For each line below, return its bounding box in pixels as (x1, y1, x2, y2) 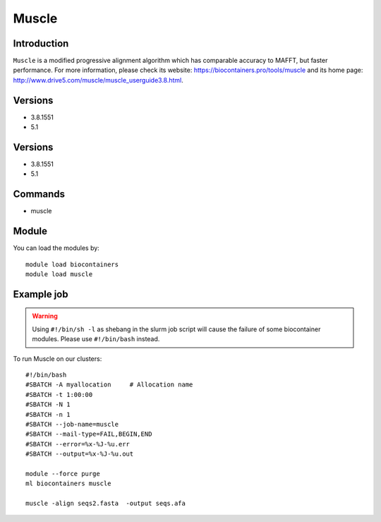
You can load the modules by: (13, 244, 100, 252)
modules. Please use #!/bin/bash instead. (32, 335, 160, 343)
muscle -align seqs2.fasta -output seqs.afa (25, 499, 186, 508)
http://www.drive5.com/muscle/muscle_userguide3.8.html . (13, 76, 183, 84)
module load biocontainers (25, 260, 119, 268)
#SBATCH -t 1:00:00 (25, 391, 93, 398)
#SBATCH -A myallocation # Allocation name (25, 381, 193, 388)
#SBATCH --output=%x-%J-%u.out (25, 450, 134, 458)
